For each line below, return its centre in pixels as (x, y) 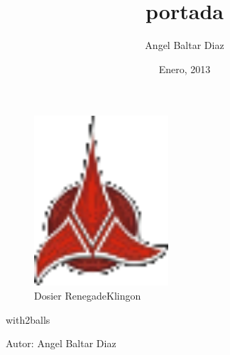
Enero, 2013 (185, 69)
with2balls (28, 319)
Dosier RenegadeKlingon (88, 295)
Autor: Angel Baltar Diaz (61, 343)
